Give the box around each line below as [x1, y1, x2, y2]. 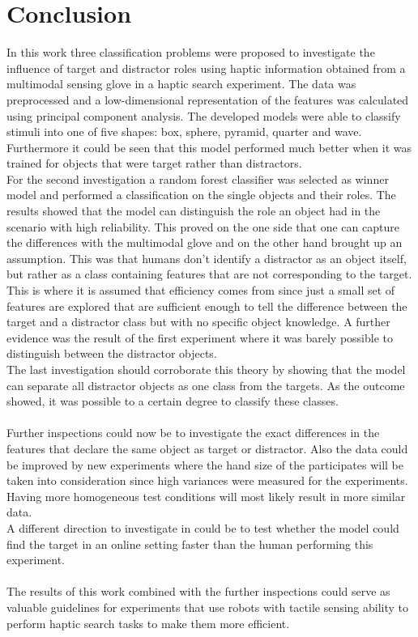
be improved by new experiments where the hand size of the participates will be [6, 456, 403, 473]
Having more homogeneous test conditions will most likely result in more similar [6, 487, 406, 504]
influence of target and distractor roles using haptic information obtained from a [6, 59, 406, 76]
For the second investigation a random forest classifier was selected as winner [6, 170, 389, 187]
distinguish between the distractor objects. [6, 345, 217, 362]
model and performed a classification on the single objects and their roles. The [6, 186, 396, 203]
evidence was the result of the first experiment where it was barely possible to [6, 329, 393, 346]
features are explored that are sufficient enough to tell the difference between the [6, 297, 407, 314]
